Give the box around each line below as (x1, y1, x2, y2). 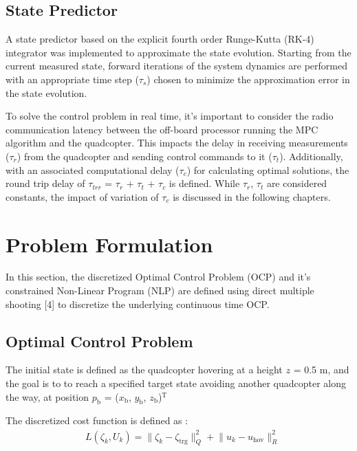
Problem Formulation (6, 230, 213, 258)
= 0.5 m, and (293, 362, 349, 377)
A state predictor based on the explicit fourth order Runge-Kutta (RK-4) (6, 32, 314, 46)
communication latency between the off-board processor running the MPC (6, 122, 318, 136)
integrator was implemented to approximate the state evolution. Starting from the (6, 45, 351, 59)
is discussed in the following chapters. (173, 189, 331, 203)
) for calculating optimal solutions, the (186, 162, 349, 177)
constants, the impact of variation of (6, 189, 159, 203)
